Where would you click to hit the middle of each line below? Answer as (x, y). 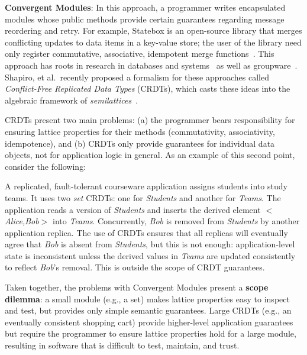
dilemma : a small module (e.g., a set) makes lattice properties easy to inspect (147, 298)
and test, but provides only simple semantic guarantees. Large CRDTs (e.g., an (148, 310)
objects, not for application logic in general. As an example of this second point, (150, 155)
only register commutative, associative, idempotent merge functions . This (140, 54)
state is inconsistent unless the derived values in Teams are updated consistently (150, 255)
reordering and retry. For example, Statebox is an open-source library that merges (153, 30)
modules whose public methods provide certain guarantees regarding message (145, 19)
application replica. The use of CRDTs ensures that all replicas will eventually (146, 232)
